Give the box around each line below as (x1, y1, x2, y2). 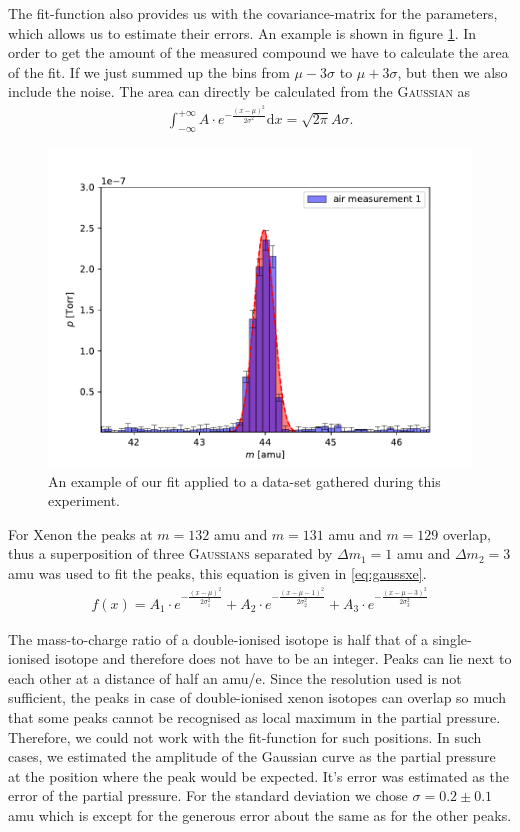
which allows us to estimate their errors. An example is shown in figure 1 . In (8, 22, 477, 43)
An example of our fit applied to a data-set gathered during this (48, 470, 441, 491)
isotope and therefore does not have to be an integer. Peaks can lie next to (54, 648, 512, 669)
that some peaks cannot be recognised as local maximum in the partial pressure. (8, 706, 501, 727)
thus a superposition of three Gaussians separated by (8, 543, 333, 564)
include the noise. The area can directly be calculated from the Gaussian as (8, 81, 471, 102)
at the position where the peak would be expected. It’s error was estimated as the (8, 765, 509, 786)
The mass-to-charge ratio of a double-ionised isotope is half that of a (8, 628, 429, 649)
